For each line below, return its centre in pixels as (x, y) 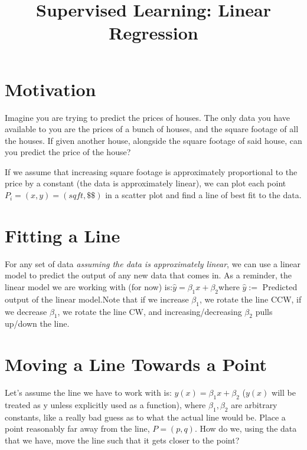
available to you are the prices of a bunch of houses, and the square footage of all (152, 129)
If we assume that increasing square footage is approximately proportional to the (151, 171)
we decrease (26, 311)
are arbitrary (254, 404)
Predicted (280, 286)
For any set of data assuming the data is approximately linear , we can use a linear (153, 263)
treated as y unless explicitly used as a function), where (105, 404)
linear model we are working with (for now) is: (89, 286)
